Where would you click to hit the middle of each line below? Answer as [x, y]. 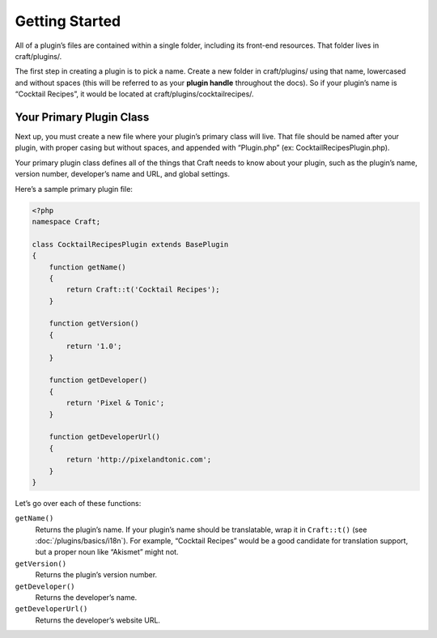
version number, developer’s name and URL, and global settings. [123, 174]
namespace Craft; [66, 221]
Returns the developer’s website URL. [98, 620]
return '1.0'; [94, 347]
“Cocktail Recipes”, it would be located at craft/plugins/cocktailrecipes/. [134, 94]
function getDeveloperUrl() [105, 437]
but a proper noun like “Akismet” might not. [107, 552]
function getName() [88, 267]
